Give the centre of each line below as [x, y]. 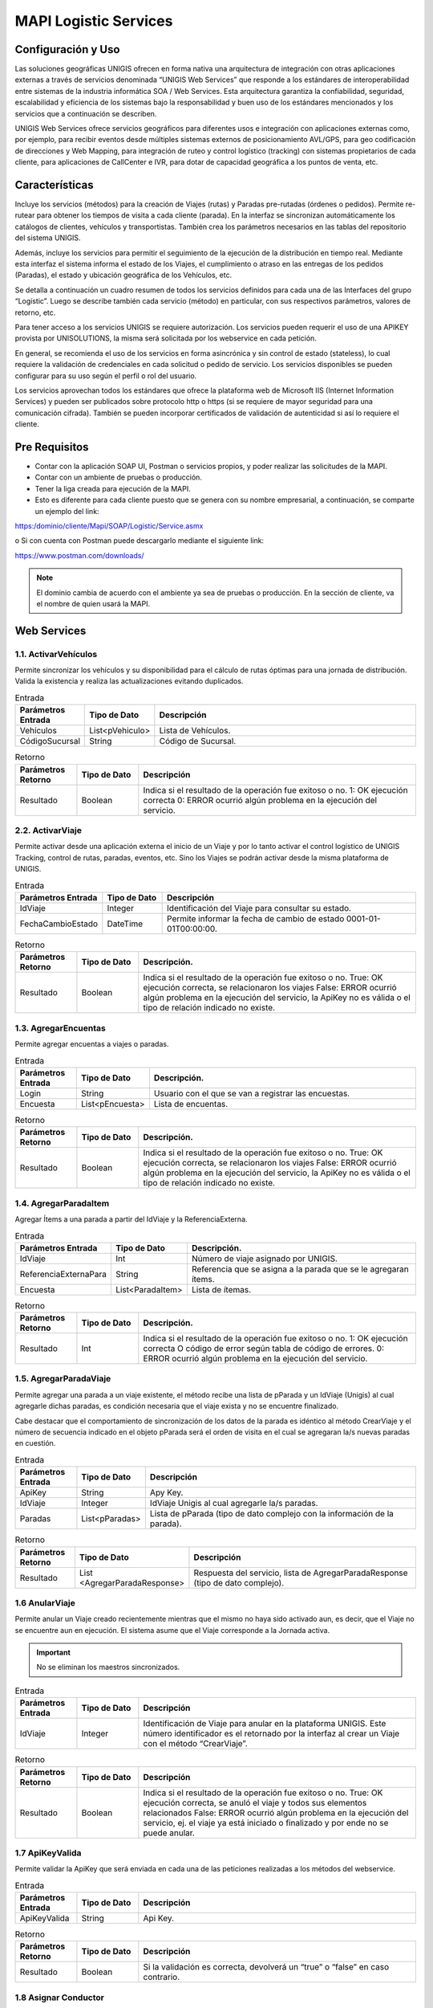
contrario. [162, 1977]
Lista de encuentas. [191, 1104]
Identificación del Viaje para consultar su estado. [259, 908]
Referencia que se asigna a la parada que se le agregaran [300, 1269]
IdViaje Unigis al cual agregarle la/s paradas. [234, 1504]
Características [54, 185]
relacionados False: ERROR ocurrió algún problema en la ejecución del [276, 1813]
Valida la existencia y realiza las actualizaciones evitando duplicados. [129, 681]
